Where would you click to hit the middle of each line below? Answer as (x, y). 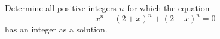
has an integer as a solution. (56, 29)
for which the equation (168, 8)
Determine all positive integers (61, 8)
